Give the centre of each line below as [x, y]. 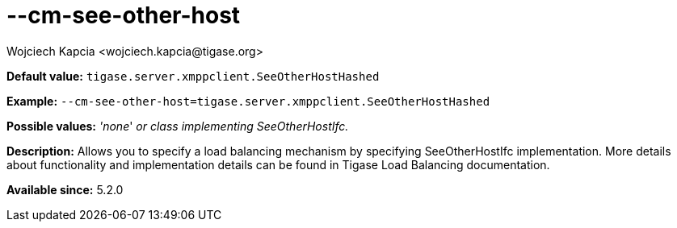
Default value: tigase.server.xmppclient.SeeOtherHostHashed [193, 76]
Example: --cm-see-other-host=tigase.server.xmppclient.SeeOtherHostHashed [248, 101]
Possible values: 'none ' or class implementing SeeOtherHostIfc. [178, 126]
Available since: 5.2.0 [65, 189]
